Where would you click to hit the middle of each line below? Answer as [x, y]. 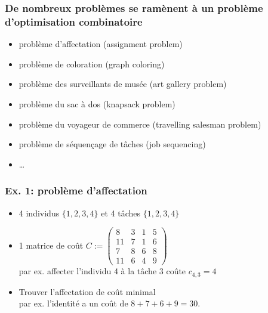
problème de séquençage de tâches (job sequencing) [112, 144]
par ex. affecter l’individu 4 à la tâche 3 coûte [102, 271]
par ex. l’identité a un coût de [73, 303]
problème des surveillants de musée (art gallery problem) [123, 84]
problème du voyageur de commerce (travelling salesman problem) [140, 124]
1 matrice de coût [51, 245]
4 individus [39, 213]
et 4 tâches [121, 213]
